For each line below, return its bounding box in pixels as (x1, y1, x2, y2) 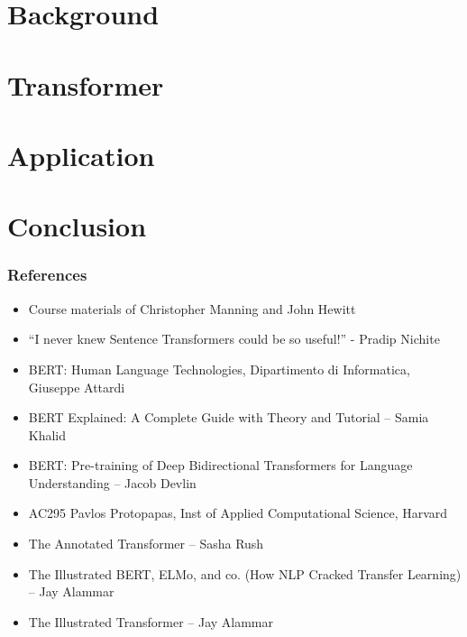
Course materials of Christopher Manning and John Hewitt (28, 299, 356, 318)
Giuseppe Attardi (28, 377, 125, 396)
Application (7, 136, 155, 173)
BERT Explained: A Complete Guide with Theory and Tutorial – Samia (28, 408, 429, 427)
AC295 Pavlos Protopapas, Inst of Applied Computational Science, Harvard (28, 503, 448, 522)
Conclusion (7, 208, 147, 245)
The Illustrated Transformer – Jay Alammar (28, 612, 274, 631)
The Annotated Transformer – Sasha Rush (28, 534, 264, 553)
